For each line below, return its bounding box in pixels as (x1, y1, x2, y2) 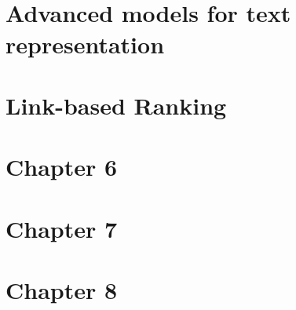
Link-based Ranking (5, 89, 227, 121)
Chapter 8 (5, 274, 118, 306)
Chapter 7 (5, 212, 118, 244)
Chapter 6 (5, 151, 118, 183)
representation (5, 27, 165, 60)
